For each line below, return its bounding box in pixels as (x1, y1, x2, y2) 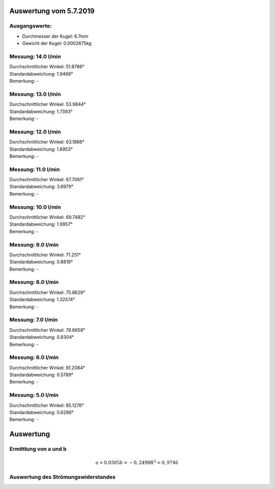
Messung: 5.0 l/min (9, 392, 59, 399)
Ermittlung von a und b (9, 446, 67, 453)
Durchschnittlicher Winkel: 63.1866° (9, 139, 85, 145)
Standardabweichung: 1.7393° (9, 108, 73, 114)
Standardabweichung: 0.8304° (9, 334, 74, 340)
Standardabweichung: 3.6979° (9, 184, 74, 190)
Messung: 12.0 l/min (9, 128, 61, 135)
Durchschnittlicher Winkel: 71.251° (9, 252, 81, 258)
